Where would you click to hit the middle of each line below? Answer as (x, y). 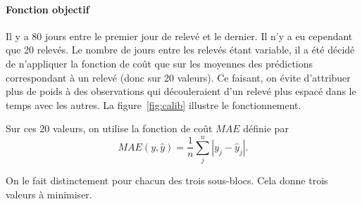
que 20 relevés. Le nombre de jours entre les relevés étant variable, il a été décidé (180, 50)
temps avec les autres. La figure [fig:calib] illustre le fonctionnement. (154, 104)
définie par (266, 128)
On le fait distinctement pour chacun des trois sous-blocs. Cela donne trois (167, 180)
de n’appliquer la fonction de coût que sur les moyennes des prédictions (160, 63)
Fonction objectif (48, 9)
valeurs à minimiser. (49, 194)
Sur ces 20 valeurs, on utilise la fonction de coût (109, 128)
